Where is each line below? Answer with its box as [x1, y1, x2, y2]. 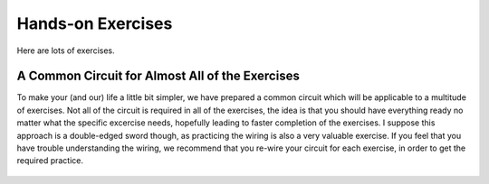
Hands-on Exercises [16, 14, 173, 33]
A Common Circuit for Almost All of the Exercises [16, 69, 301, 84]
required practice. [16, 155, 84, 166]
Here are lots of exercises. [16, 45, 115, 56]
